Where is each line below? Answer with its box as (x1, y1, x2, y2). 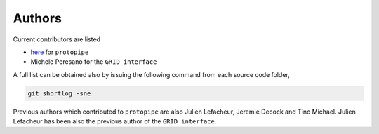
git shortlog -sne (27, 89, 91, 98)
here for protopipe (30, 48, 89, 56)
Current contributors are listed (13, 35, 101, 43)
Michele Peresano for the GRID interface (30, 58, 157, 66)
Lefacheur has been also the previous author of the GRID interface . (13, 117, 217, 126)
